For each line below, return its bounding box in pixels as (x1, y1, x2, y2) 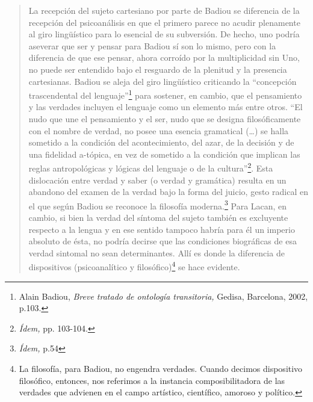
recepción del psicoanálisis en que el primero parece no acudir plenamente (28, 16, 300, 28)
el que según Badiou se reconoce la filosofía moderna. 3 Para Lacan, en (28, 197, 287, 212)
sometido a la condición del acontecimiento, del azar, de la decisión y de (28, 136, 294, 149)
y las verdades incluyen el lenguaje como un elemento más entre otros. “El (28, 100, 303, 113)
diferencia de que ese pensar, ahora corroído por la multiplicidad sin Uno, (28, 51, 300, 64)
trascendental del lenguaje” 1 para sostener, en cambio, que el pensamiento (28, 87, 302, 101)
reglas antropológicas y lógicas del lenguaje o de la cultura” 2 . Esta (28, 160, 273, 175)
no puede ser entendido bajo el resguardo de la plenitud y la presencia (28, 63, 287, 75)
